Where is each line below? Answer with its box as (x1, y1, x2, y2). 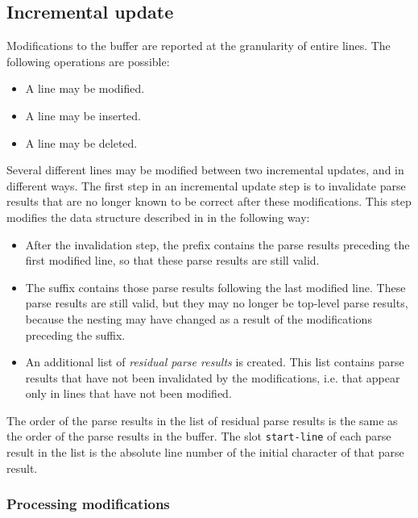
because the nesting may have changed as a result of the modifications (25, 310, 372, 327)
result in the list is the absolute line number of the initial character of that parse (6, 444, 404, 461)
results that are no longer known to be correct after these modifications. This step (6, 193, 412, 210)
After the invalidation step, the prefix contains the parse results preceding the (25, 236, 410, 253)
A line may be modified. (25, 80, 145, 97)
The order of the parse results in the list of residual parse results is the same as (6, 411, 398, 428)
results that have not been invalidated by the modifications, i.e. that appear (25, 369, 400, 386)
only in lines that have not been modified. (25, 385, 232, 402)
